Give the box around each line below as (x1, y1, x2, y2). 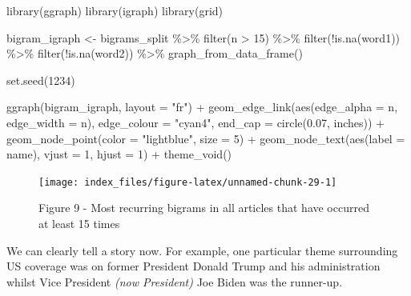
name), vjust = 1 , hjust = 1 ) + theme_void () (6, 146, 232, 162)
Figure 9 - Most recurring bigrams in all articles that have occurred (38, 199, 369, 216)
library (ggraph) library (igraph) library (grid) (6, 2, 224, 18)
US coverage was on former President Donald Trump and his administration (6, 258, 381, 274)
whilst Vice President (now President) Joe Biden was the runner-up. (6, 273, 343, 290)
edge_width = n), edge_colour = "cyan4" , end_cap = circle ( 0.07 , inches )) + (6, 114, 385, 130)
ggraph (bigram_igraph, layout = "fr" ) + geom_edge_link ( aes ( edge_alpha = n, (6, 98, 398, 115)
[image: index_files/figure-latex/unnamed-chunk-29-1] (38, 176, 337, 188)
